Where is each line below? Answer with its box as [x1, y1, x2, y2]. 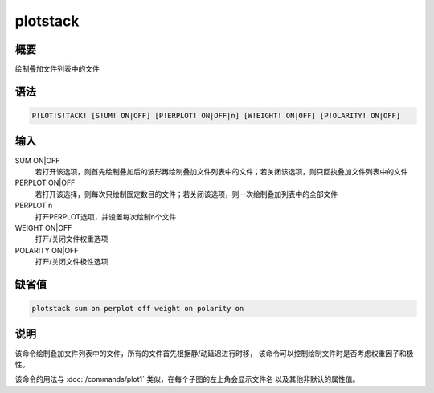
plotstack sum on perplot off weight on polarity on [31, 304, 244, 313]
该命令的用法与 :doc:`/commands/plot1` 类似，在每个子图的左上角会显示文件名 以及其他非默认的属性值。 [14, 375, 360, 384]
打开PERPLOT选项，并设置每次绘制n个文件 [35, 211, 177, 221]
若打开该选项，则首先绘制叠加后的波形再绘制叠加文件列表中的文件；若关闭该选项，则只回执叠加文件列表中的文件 [35, 166, 408, 176]
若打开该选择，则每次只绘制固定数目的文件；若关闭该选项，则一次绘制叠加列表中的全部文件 [35, 189, 338, 199]
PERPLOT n [14, 201, 53, 211]
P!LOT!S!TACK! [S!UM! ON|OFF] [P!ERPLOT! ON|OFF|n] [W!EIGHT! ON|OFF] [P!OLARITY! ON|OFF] [31, 111, 401, 121]
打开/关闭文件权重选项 [35, 234, 108, 244]
